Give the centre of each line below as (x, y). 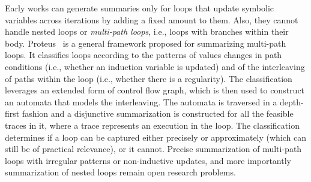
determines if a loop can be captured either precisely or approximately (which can (156, 137)
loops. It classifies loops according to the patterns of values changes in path (143, 55)
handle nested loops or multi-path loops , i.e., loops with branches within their (147, 31)
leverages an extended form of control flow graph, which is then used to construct (155, 90)
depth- (292, 101)
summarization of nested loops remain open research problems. (120, 172)
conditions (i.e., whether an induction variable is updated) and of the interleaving (155, 66)
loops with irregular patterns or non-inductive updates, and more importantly (148, 160)
